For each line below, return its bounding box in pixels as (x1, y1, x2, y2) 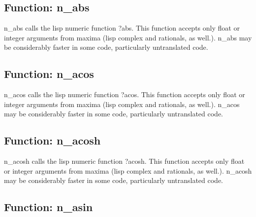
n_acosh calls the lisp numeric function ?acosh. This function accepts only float (4, 156, 245, 166)
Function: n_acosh (4, 133, 101, 148)
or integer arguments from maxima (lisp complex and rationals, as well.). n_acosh (4, 165, 252, 176)
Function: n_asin (4, 199, 93, 215)
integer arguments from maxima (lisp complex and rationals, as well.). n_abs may (4, 32, 252, 42)
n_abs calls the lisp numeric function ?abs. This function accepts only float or (4, 23, 240, 33)
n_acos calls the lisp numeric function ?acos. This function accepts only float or (4, 89, 245, 100)
